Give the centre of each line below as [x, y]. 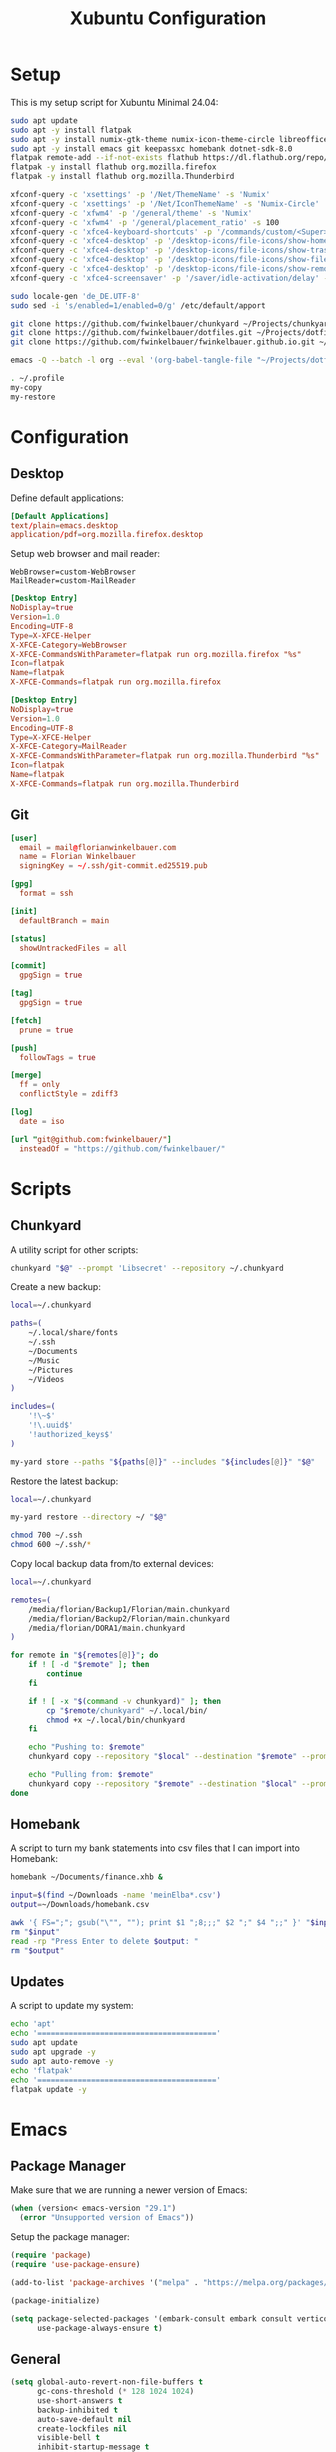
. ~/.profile [37, 378]
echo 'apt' [33, 2024]
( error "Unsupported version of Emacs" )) [107, 2218]
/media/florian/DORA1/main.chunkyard [107, 1628]
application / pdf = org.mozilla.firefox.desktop [106, 535]
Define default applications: [67, 498]
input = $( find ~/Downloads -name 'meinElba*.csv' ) [116, 1895]
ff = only [39, 1085]
